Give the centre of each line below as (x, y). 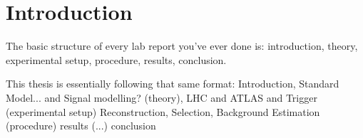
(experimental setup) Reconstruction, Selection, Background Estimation (163, 111)
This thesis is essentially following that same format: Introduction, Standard (173, 84)
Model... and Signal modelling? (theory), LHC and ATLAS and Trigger (162, 97)
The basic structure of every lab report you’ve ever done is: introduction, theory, (182, 46)
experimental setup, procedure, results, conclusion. (116, 59)
